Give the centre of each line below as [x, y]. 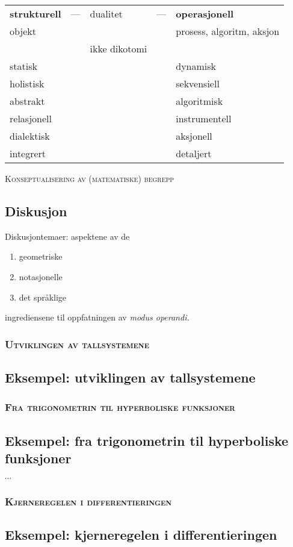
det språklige [43, 297]
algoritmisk [199, 101]
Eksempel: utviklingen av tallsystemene [130, 377]
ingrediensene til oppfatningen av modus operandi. [97, 317]
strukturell [35, 14]
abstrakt [27, 101]
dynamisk [196, 66]
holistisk [27, 83]
